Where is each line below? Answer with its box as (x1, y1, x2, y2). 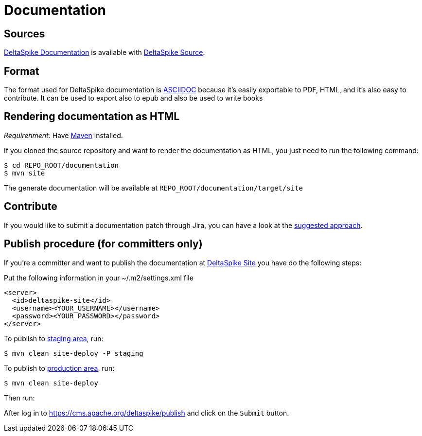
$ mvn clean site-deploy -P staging (4, 349, 143, 357)
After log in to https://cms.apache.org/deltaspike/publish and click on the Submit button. (4, 408, 289, 417)
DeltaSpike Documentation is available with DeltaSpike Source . (4, 48, 205, 57)
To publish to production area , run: (4, 364, 115, 372)
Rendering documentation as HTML (4, 110, 180, 123)
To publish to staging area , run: (4, 334, 104, 343)
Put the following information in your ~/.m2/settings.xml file (4, 273, 193, 282)
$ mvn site (4, 169, 45, 177)
